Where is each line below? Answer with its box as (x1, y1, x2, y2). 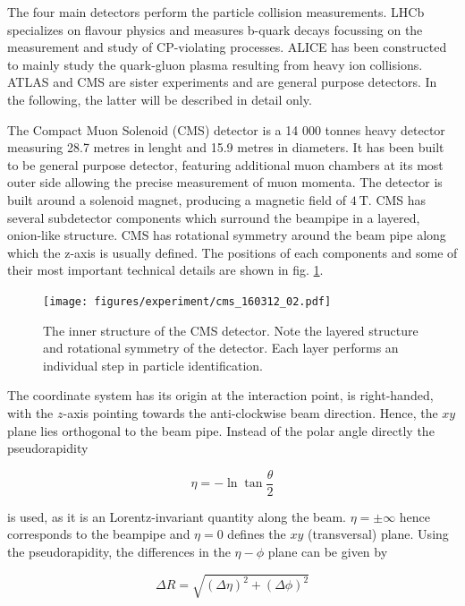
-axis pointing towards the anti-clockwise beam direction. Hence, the (63, 403, 438, 422)
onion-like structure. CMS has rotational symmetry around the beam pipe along (7, 226, 446, 244)
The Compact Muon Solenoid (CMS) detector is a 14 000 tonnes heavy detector (7, 120, 445, 139)
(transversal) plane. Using (307, 525, 449, 543)
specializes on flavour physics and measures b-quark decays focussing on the (7, 20, 423, 38)
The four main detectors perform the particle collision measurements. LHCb (7, 3, 425, 21)
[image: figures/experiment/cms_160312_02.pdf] (43, 294, 332, 308)
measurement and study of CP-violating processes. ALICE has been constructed (7, 38, 447, 56)
